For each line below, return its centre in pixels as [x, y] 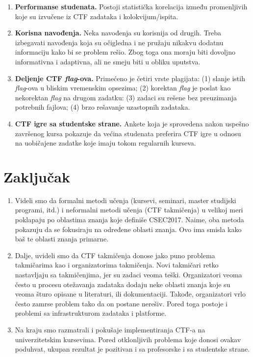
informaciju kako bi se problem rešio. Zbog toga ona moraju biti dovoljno [125, 52]
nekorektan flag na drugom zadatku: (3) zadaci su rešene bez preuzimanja [126, 97]
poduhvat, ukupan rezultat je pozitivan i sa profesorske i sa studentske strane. [132, 349]
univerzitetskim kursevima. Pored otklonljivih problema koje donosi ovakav [128, 339]
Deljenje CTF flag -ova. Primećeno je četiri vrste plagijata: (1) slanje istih [130, 78]
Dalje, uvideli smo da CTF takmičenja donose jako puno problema [115, 255]
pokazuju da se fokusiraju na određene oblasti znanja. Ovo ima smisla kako [128, 229]
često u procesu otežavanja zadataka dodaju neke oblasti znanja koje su [123, 284]
